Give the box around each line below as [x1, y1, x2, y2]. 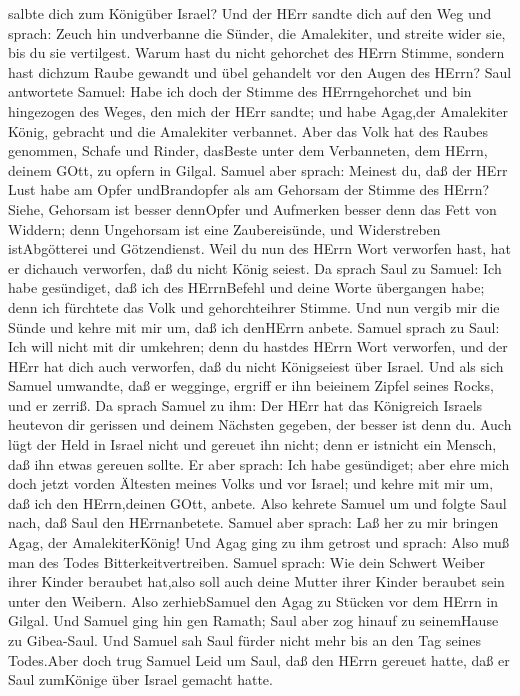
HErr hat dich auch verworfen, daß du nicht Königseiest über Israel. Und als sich [8, 355, 504, 376]
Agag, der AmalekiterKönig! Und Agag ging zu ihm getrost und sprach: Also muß [8, 532, 509, 553]
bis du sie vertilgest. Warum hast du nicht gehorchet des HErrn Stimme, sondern [8, 42, 505, 63]
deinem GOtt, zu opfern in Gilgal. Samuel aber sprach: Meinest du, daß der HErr [8, 159, 508, 180]
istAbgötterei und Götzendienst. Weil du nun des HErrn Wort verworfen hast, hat [8, 238, 511, 259]
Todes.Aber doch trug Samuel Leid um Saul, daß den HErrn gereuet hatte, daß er [8, 649, 510, 670]
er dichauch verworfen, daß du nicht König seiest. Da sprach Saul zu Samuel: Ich [8, 257, 502, 278]
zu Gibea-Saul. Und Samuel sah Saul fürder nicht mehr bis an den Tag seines [8, 630, 482, 650]
